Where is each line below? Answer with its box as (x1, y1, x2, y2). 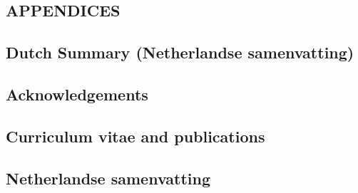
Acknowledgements (6, 83, 148, 105)
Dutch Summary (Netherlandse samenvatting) (6, 41, 354, 63)
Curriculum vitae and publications (6, 125, 265, 147)
